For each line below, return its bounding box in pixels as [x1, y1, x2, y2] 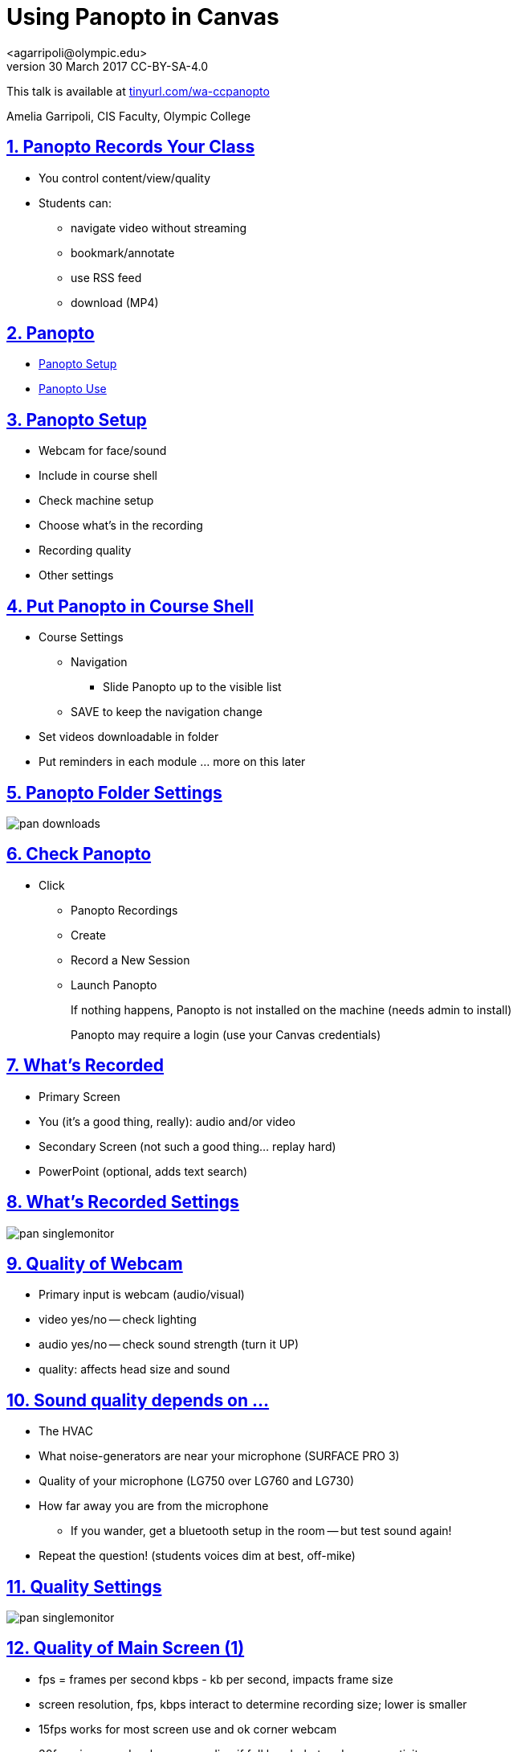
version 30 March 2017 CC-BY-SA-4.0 [6, 59, 209, 73]
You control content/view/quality [39, 170, 211, 185]
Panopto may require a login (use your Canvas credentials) [71, 1027, 381, 1042]
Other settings [39, 568, 114, 583]
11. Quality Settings [6, 1576, 162, 1597]
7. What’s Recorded [6, 1055, 165, 1076]
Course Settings [39, 630, 124, 645]
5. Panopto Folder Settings [6, 782, 222, 803]
